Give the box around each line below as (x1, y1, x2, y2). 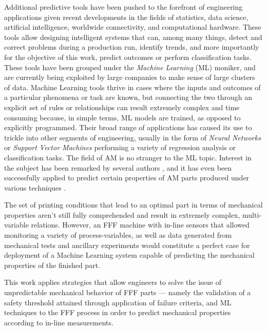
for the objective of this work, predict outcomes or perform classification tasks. (4, 51, 252, 62)
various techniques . (4, 182, 66, 193)
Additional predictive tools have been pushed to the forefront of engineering (4, 2, 243, 12)
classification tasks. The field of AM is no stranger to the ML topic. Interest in (4, 152, 252, 162)
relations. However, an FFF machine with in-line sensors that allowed (31, 219, 250, 230)
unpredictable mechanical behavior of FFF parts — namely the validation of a (4, 287, 251, 298)
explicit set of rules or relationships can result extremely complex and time (4, 101, 240, 112)
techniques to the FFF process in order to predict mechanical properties (4, 307, 231, 318)
